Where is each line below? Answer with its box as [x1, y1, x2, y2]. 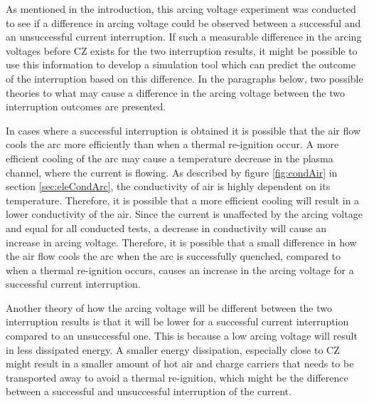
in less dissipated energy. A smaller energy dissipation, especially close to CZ [6, 342, 340, 357]
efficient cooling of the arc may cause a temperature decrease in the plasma [6, 150, 333, 165]
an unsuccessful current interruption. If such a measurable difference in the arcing [6, 29, 362, 44]
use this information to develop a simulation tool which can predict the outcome [6, 57, 355, 72]
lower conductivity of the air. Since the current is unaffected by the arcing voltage [6, 206, 363, 221]
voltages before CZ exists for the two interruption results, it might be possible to [6, 43, 358, 58]
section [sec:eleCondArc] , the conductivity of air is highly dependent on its [6, 179, 331, 194]
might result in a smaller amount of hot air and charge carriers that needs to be [6, 356, 354, 371]
